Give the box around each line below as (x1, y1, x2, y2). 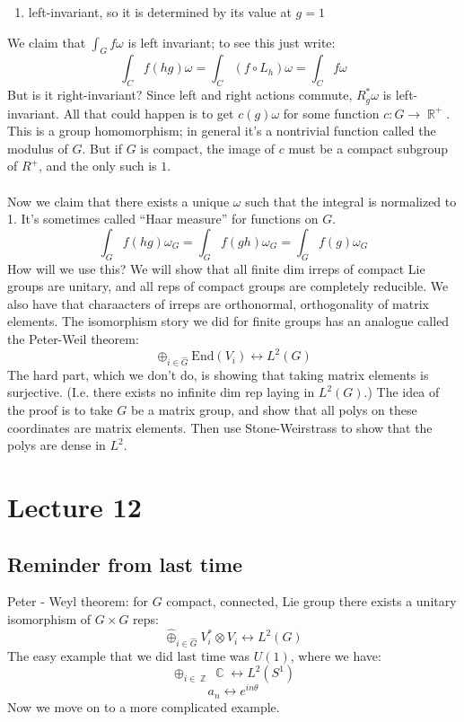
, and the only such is (39, 156, 157, 175)
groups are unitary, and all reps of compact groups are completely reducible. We (7, 277, 449, 295)
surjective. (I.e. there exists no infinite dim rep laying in (7, 383, 315, 401)
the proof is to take (7, 401, 113, 418)
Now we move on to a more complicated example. (7, 697, 280, 716)
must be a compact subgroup (288, 138, 449, 157)
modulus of (7, 138, 68, 157)
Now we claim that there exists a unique (7, 191, 230, 210)
